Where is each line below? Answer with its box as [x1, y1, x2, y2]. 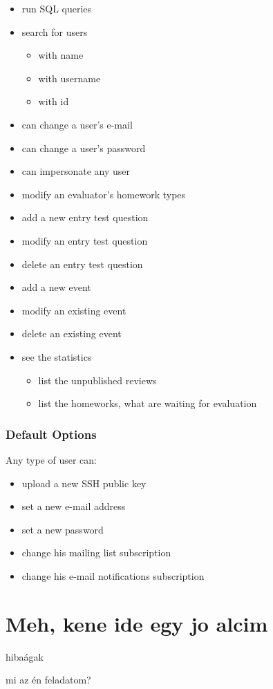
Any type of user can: [6, 452, 97, 466]
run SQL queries [21, 1, 92, 15]
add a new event [21, 280, 91, 294]
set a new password [21, 522, 104, 536]
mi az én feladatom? [6, 672, 91, 687]
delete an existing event [21, 326, 122, 341]
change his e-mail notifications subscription [21, 568, 205, 583]
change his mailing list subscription [21, 545, 171, 560]
